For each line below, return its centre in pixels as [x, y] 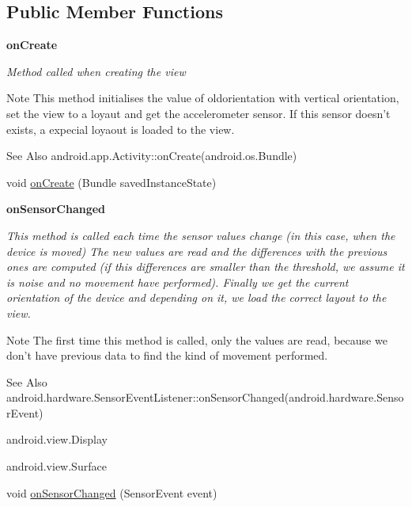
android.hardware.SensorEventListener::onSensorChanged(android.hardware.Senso [205, 397]
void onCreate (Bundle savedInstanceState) [112, 182]
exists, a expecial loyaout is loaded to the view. [121, 129]
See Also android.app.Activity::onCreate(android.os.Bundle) [152, 156]
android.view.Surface [57, 466]
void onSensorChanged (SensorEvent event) [112, 492]
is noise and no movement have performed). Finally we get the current [178, 282]
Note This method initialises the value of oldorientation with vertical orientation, [203, 98]
